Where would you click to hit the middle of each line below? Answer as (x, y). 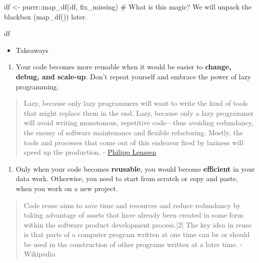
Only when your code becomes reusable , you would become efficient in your (135, 168)
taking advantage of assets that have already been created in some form (133, 215)
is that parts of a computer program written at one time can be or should (137, 234)
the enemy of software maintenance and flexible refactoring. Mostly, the (133, 132)
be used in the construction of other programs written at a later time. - (133, 244)
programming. (37, 86)
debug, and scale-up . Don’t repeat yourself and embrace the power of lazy (133, 76)
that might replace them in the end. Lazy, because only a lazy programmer (139, 113)
